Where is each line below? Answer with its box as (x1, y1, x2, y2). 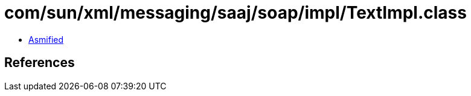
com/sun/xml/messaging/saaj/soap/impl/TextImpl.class (4, 2, 467, 23)
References (4, 55, 75, 71)
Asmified (28, 34, 64, 45)
